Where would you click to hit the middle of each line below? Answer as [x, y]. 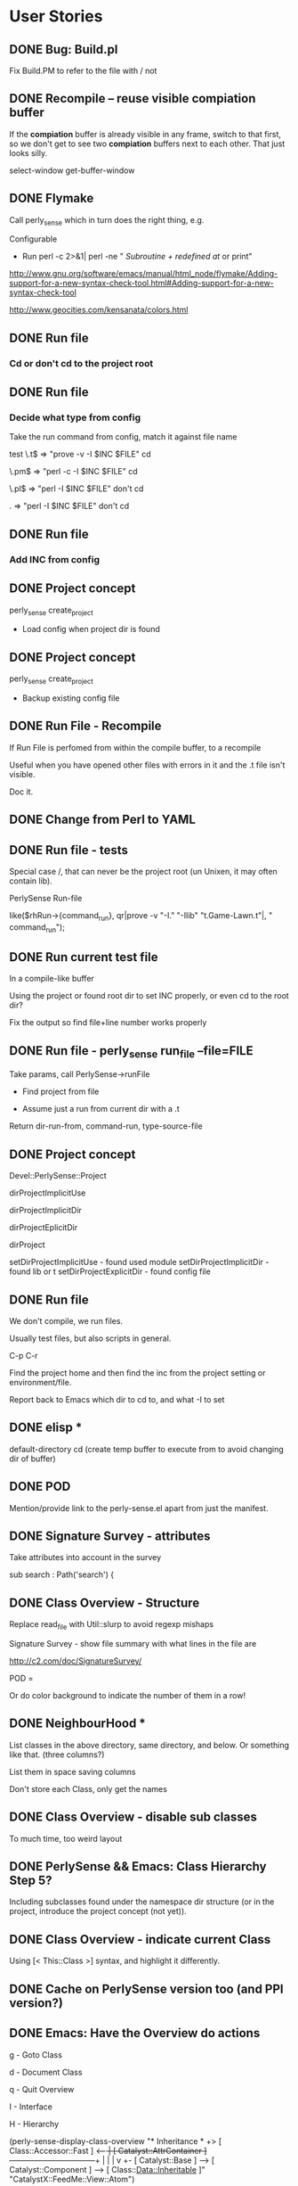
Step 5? [31, 1881]
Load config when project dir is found [91, 629]
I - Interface [31, 2107]
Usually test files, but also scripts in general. [90, 1338]
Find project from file [60, 1092]
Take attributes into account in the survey [85, 1557]
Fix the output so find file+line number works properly [108, 1023]
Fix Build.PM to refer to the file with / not [83, 70]
